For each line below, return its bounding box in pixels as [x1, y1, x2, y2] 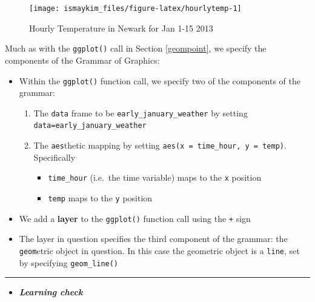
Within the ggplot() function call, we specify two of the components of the [19, 74, 301, 87]
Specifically [33, 150, 76, 163]
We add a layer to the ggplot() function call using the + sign [19, 212, 251, 224]
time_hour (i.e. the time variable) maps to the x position [48, 171, 262, 184]
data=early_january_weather [33, 121, 147, 130]
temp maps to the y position [48, 191, 153, 204]
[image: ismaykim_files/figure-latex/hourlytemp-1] [29, 4, 242, 13]
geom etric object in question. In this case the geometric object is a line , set [19, 244, 300, 257]
